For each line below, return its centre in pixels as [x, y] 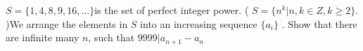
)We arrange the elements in [67, 23]
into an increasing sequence [199, 23]
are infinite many [43, 37]
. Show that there [319, 23]
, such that [112, 37]
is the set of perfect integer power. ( [172, 10]
